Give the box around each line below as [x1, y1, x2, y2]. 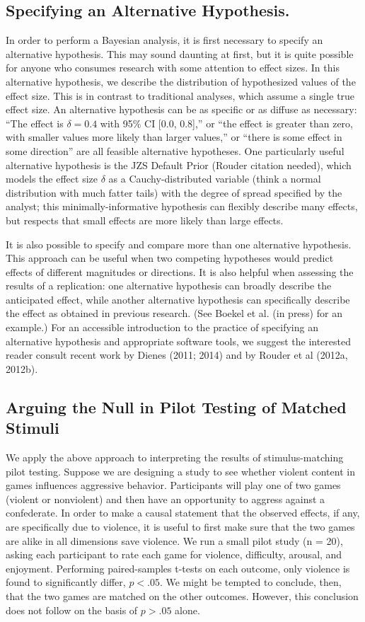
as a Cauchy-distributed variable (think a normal [108, 171, 321, 186]
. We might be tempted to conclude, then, [159, 575, 342, 589]
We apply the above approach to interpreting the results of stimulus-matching [6, 450, 344, 465]
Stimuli [6, 417, 59, 439]
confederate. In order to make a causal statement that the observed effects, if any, [6, 505, 360, 520]
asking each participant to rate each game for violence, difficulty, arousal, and [6, 547, 342, 562]
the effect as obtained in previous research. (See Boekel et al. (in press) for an [6, 306, 342, 321]
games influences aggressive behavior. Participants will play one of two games [6, 478, 341, 493]
